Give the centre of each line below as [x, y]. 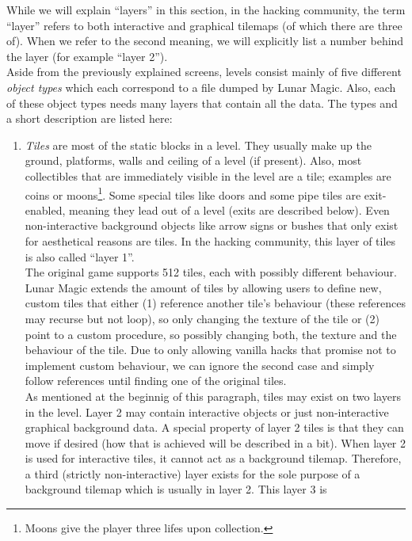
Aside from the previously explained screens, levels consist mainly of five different [204, 72]
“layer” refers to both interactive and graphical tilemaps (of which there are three [204, 25]
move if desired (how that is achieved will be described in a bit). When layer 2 [216, 442]
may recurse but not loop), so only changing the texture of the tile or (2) [202, 318]
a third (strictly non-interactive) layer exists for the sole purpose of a [193, 473]
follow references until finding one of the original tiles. [156, 381]
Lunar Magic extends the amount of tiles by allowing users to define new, [203, 287]
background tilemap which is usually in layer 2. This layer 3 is [176, 489]
